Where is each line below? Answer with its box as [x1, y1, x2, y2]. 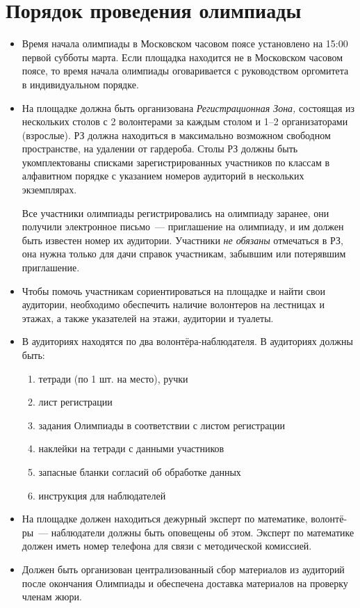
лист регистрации [38, 394, 113, 409]
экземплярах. [22, 182, 77, 197]
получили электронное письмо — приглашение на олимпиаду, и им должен [22, 219, 344, 234]
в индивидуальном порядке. [22, 77, 139, 91]
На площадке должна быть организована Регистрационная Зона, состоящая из [22, 100, 355, 115]
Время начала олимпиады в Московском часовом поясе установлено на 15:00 [22, 36, 348, 51]
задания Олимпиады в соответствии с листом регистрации [38, 417, 286, 432]
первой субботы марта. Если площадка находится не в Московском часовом [22, 49, 343, 64]
